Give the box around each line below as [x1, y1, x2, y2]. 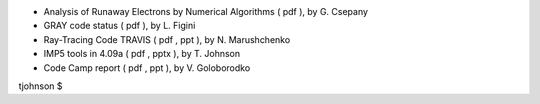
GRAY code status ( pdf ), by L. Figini [43, 20, 196, 32]
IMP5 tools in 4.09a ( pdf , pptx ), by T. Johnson [43, 48, 240, 60]
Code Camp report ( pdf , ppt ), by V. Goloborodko [43, 61, 251, 74]
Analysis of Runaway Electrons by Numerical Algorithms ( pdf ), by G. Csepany [43, 6, 369, 17]
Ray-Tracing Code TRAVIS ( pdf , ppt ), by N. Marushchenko [43, 33, 291, 45]
